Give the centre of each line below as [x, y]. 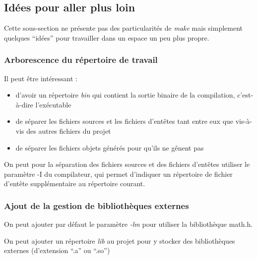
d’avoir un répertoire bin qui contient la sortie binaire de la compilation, [125, 95]
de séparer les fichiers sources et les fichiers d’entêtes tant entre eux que [125, 121]
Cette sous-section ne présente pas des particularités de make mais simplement [124, 28]
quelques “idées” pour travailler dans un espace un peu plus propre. [107, 37]
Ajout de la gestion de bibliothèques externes [96, 205]
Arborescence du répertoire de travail [81, 60]
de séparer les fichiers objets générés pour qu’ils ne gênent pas [110, 147]
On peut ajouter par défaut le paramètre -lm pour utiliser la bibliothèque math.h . [128, 224]
